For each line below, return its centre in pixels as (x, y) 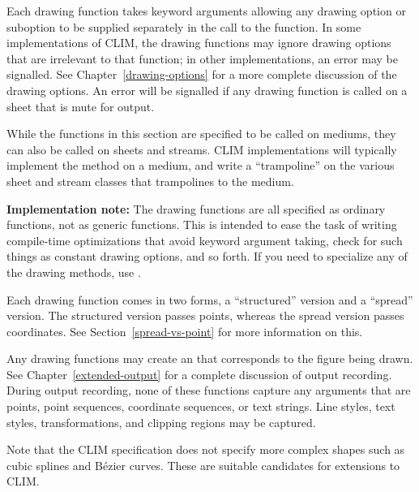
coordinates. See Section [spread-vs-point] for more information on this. (185, 331)
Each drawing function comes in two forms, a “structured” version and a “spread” (210, 299)
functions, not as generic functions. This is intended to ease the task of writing (202, 224)
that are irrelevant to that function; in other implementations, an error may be (202, 58)
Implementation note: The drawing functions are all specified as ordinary (196, 208)
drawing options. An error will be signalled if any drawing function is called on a (207, 90)
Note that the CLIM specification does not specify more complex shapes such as (206, 449)
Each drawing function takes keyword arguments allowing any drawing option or (206, 11)
